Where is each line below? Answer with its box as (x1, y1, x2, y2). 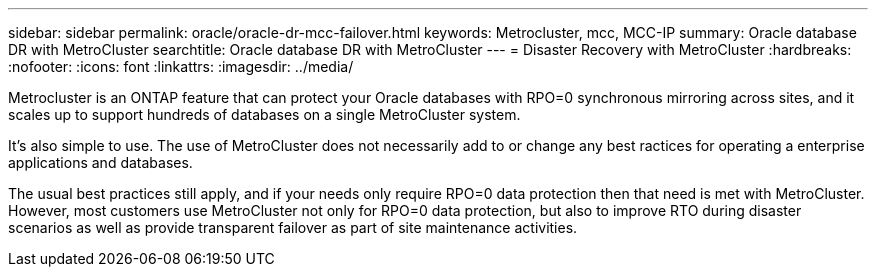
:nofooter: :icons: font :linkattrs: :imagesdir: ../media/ (8, 58, 354, 75)
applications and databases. (8, 154, 193, 171)
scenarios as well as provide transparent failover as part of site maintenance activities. (8, 219, 578, 236)
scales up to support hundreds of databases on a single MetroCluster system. (8, 106, 521, 123)
